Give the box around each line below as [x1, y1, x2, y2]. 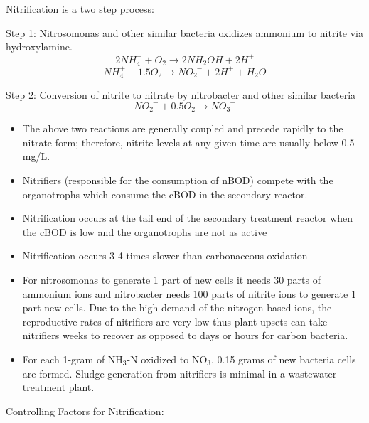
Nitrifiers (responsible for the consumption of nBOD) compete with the [22, 173, 333, 188]
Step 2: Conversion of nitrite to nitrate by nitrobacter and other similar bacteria [6, 87, 356, 102]
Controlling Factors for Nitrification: [6, 403, 164, 418]
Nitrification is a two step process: [6, 1, 154, 16]
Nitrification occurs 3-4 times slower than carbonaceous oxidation [22, 248, 308, 263]
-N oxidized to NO [127, 352, 208, 367]
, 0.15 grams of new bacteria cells [211, 352, 356, 367]
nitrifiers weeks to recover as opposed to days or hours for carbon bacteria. [22, 328, 348, 343]
